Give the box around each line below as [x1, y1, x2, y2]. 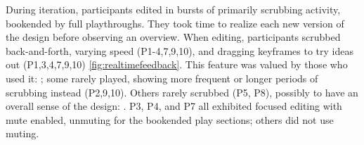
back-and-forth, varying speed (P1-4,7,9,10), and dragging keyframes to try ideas [6, 43, 353, 58]
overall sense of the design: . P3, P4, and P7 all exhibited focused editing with [6, 99, 342, 113]
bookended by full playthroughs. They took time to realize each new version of [6, 15, 344, 30]
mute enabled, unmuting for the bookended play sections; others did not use [6, 112, 334, 127]
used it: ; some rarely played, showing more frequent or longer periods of [6, 70, 318, 85]
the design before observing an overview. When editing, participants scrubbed [6, 30, 341, 44]
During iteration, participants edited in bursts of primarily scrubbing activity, [6, 2, 341, 16]
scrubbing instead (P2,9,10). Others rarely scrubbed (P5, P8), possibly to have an [6, 84, 358, 99]
